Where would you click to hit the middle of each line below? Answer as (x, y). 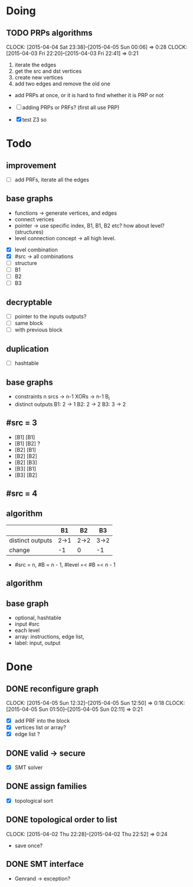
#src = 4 (22, 493)
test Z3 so (35, 119)
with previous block (39, 330)
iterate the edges (35, 65)
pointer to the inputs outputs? (50, 317)
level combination (36, 250)
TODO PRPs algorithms (49, 33)
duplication (27, 349)
